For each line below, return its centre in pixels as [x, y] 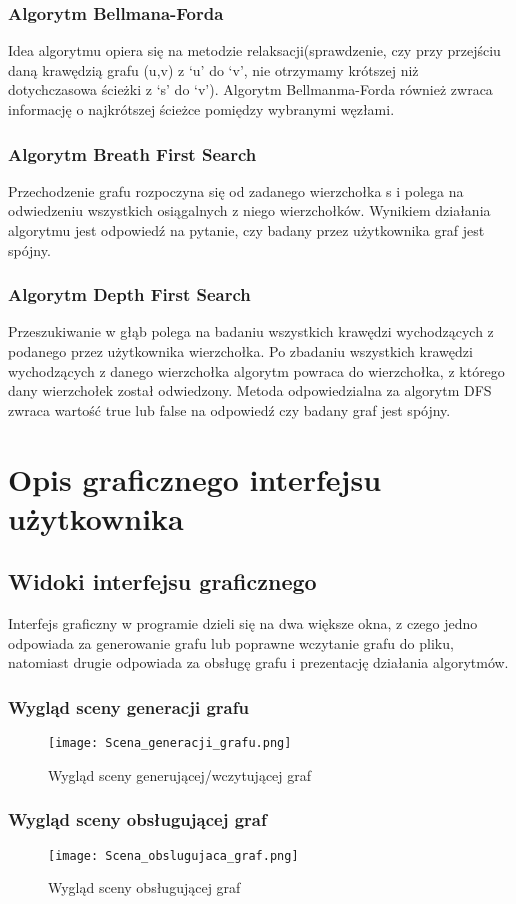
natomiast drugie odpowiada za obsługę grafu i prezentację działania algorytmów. [258, 662]
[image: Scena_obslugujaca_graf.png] [173, 855]
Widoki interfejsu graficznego [162, 581]
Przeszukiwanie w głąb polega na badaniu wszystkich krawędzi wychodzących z [251, 331]
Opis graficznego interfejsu [195, 478]
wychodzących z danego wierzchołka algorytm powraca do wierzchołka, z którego [256, 370]
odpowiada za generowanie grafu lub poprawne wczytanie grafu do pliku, [231, 642]
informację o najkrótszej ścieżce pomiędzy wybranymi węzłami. [201, 109]
